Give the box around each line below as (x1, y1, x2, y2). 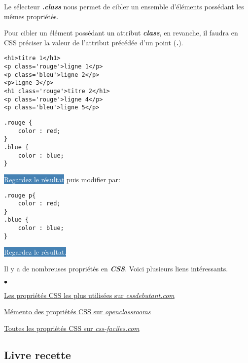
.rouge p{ (4, 192, 36, 199)
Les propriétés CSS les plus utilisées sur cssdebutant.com (4, 290, 175, 300)
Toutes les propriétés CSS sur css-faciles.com (4, 323, 140, 333)
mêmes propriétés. (4, 11, 59, 21)
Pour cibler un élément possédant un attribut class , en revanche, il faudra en (4, 28, 238, 38)
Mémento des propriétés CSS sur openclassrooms (4, 306, 151, 317)
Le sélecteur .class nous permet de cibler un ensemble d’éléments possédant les (4, 1, 244, 11)
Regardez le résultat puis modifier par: (4, 174, 120, 184)
